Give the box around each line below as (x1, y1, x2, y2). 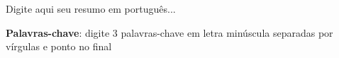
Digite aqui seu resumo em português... (6, 1, 176, 16)
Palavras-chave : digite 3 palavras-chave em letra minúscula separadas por (6, 25, 333, 40)
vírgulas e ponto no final (6, 39, 112, 54)
